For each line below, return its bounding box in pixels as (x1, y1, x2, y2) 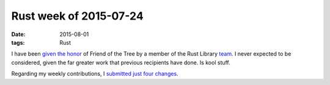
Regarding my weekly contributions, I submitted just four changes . (11, 70, 178, 78)
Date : (11, 31, 26, 38)
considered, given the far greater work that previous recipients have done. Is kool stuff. (11, 59, 230, 66)
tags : (11, 39, 25, 46)
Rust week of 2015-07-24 (11, 9, 144, 23)
